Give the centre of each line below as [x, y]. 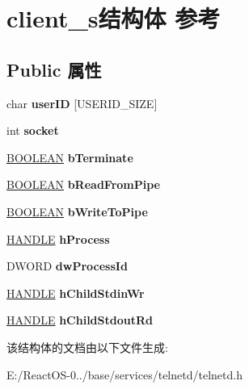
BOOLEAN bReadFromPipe [83, 184]
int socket [33, 130]
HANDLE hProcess [58, 238]
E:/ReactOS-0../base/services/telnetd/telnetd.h [124, 374]
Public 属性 [54, 69]
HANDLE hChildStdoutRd [80, 320]
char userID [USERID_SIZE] [82, 103]
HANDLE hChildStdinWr [76, 293]
